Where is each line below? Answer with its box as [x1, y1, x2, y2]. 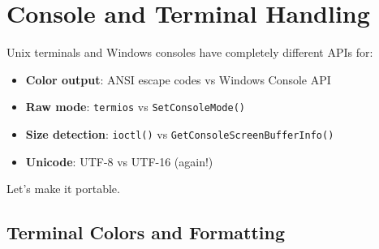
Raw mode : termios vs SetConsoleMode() [25, 98, 245, 115]
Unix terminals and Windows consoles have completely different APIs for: [6, 44, 373, 61]
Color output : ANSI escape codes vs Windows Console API [25, 71, 331, 88]
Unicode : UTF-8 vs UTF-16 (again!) [25, 152, 213, 170]
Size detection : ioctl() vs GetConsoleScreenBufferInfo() [25, 125, 334, 142]
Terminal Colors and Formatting [6, 220, 286, 245]
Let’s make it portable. [6, 180, 120, 197]
